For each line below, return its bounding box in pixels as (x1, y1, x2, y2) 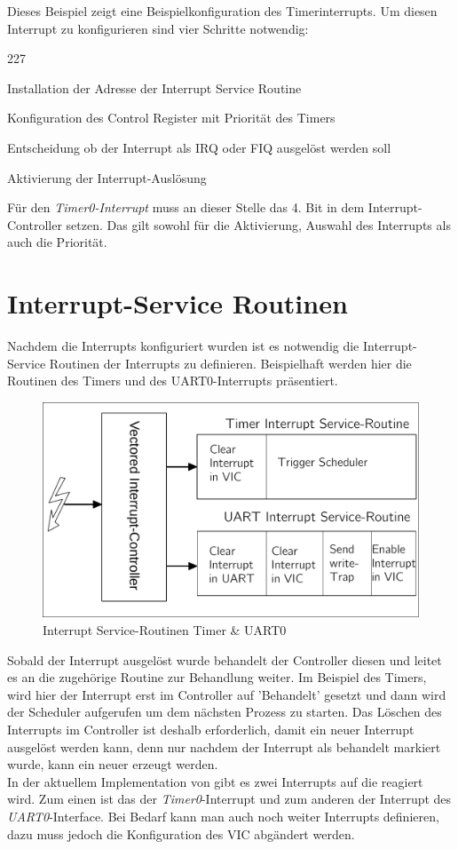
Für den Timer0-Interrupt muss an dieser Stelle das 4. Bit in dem (7, 198, 365, 217)
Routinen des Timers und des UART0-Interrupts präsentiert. (7, 371, 338, 390)
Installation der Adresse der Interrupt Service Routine (7, 78, 302, 97)
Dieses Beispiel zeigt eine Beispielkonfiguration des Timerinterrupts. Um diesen (7, 2, 438, 20)
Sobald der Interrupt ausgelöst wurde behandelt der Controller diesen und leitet (7, 650, 442, 669)
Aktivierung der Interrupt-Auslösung (7, 168, 207, 186)
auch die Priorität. (7, 233, 107, 251)
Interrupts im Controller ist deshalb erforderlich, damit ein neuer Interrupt (7, 720, 415, 739)
